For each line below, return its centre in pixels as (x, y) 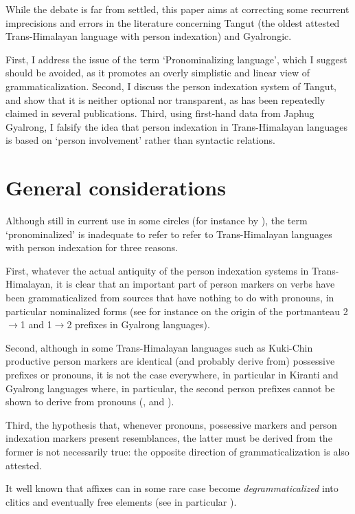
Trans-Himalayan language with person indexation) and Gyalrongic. (149, 36)
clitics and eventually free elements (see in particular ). (121, 501)
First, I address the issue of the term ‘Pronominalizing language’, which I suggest (176, 59)
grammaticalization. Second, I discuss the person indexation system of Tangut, (171, 86)
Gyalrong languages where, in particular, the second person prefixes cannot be (170, 388)
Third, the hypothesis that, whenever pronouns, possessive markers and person (171, 424)
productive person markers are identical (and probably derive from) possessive (170, 361)
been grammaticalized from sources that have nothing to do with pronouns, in (170, 298)
